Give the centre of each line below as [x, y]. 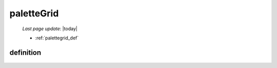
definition [25, 52]
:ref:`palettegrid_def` [57, 38]
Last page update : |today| [50, 29]
